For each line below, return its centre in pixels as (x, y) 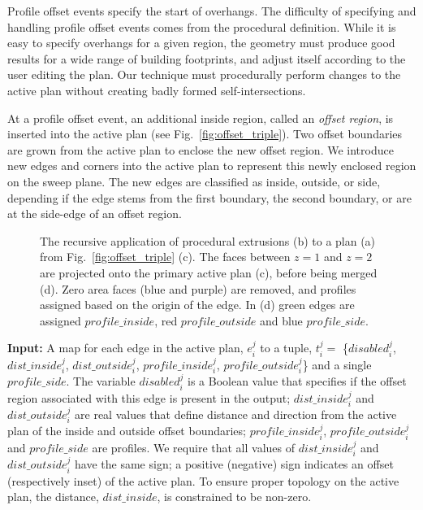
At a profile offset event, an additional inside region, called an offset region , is (201, 118)
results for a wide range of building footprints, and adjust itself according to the (207, 58)
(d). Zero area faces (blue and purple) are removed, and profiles (198, 288)
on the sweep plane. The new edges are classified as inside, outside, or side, (194, 181)
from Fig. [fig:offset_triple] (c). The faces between (165, 257)
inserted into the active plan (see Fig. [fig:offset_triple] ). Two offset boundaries (205, 134)
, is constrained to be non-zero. (234, 497)
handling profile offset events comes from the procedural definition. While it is (202, 26)
